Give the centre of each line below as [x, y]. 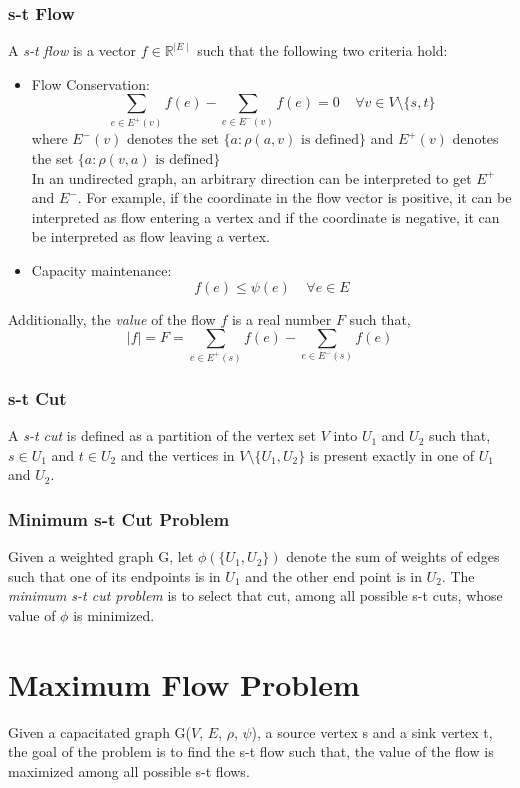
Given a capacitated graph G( [100, 731]
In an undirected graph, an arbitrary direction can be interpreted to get [251, 177]
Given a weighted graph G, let [101, 556]
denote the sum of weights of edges [393, 556]
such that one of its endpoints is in [114, 575]
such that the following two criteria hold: [322, 50]
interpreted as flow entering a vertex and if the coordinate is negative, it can [265, 216]
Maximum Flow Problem [184, 683]
